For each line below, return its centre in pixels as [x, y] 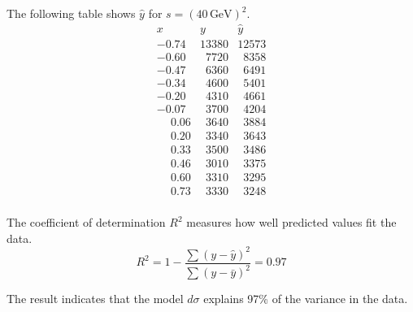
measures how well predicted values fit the [291, 222]
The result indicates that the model [95, 299]
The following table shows [71, 13]
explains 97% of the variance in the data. [306, 299]
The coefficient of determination [86, 222]
